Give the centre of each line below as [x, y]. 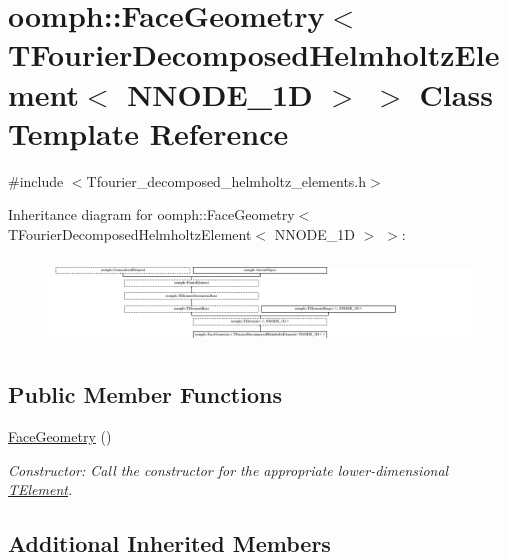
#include [36, 180]
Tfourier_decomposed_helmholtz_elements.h [226, 180]
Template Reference [148, 132]
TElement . [40, 489]
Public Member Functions [145, 394]
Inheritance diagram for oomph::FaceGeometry [151, 214]
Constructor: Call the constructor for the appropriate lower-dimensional [228, 469]
